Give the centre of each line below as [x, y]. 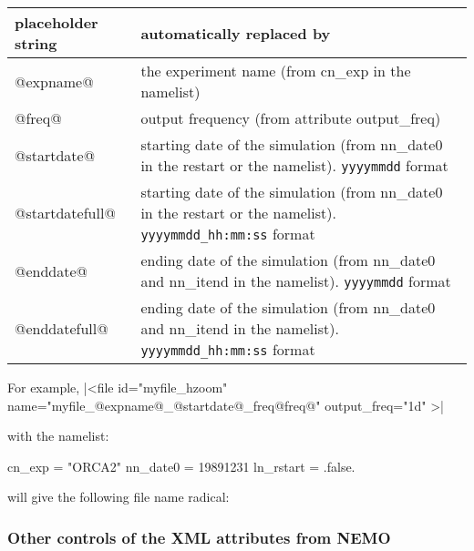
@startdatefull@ [65, 213]
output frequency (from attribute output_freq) [291, 118]
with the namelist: [58, 436]
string [36, 43]
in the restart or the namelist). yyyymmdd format [294, 165]
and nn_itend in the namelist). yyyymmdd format [296, 281]
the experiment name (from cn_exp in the [276, 71]
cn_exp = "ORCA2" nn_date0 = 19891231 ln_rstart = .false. [181, 466]
